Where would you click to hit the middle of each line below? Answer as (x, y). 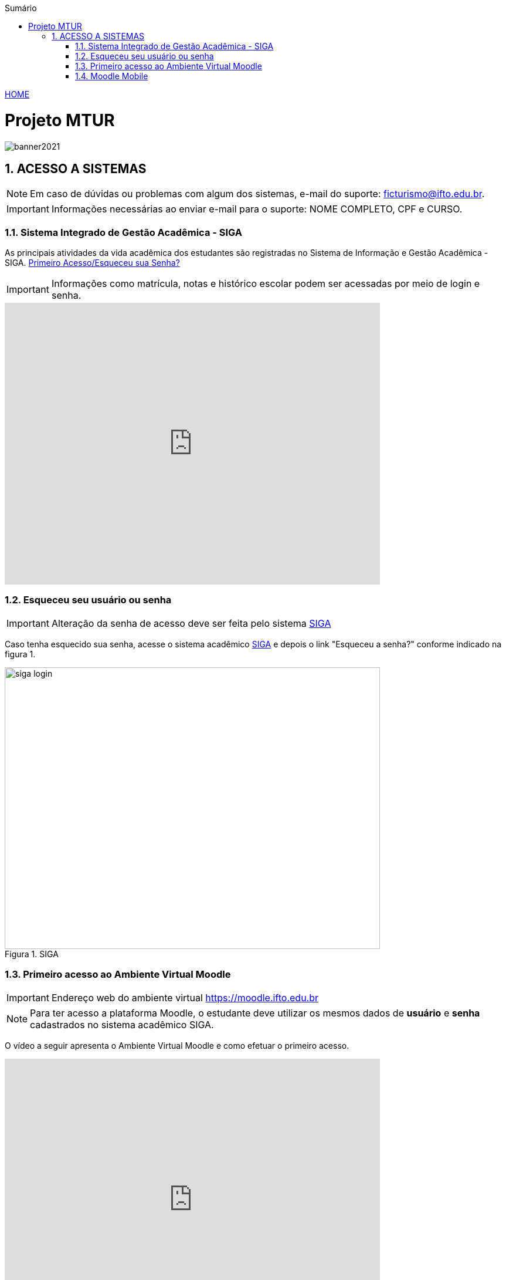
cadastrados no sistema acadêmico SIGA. (122, 1024)
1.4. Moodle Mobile (112, 76)
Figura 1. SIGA (32, 954)
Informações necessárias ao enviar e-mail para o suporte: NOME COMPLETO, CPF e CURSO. (257, 209)
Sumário (21, 8)
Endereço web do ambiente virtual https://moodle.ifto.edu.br (185, 997)
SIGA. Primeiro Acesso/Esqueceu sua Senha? (92, 263)
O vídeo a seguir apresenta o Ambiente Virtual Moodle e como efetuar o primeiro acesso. (177, 1045)
